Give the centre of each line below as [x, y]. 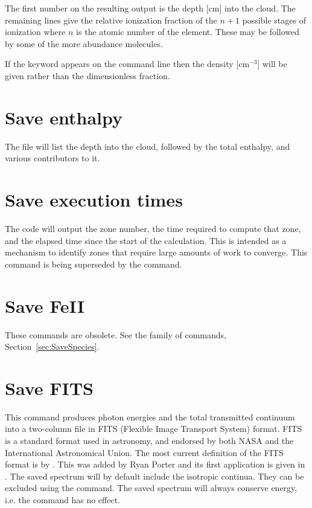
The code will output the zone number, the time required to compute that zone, [153, 228]
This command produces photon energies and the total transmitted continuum [150, 416]
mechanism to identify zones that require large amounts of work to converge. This [156, 252]
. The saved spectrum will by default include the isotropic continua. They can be [154, 476]
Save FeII [45, 305]
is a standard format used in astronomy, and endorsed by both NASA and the [149, 440]
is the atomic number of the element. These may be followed [188, 32]
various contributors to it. [53, 158]
